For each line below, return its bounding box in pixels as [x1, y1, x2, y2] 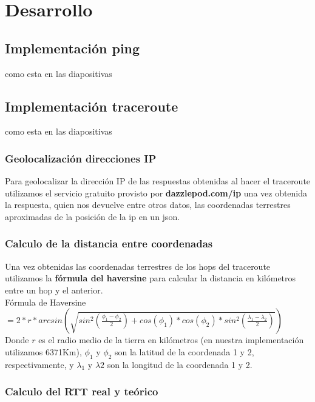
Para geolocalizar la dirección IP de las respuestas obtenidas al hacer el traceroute [5, 175, 311, 187]
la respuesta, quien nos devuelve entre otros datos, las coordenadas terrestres [5, 198, 291, 211]
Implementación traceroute [5, 96, 178, 115]
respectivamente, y [5, 358, 74, 370]
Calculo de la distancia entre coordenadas [5, 236, 213, 251]
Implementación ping [5, 38, 140, 57]
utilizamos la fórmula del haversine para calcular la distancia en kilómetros [5, 272, 296, 284]
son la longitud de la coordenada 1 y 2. [107, 358, 252, 370]
